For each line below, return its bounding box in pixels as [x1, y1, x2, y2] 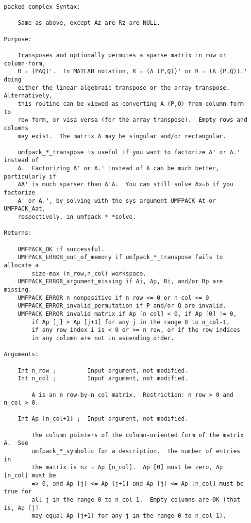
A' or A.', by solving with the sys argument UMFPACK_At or [17, 197, 216, 204]
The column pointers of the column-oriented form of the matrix [32, 431, 244, 439]
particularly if [4, 173, 56, 180]
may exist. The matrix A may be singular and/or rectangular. [17, 132, 227, 140]
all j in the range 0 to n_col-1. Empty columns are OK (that [32, 496, 240, 504]
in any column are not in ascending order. [32, 334, 174, 342]
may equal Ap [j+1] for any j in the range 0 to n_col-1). [32, 512, 227, 520]
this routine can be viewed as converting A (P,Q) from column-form [17, 100, 244, 107]
